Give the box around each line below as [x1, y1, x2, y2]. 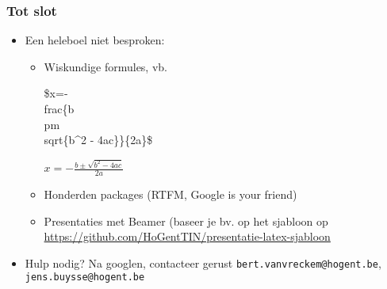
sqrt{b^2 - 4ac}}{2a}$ [44, 131, 153, 148]
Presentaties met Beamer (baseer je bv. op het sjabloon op [44, 212, 328, 229]
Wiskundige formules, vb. [44, 58, 167, 74]
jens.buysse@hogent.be [25, 272, 145, 283]
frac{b [44, 101, 75, 116]
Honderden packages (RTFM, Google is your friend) [44, 185, 297, 202]
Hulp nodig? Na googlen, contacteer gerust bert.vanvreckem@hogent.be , [25, 254, 381, 271]
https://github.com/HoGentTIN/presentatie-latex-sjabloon [44, 228, 331, 245]
